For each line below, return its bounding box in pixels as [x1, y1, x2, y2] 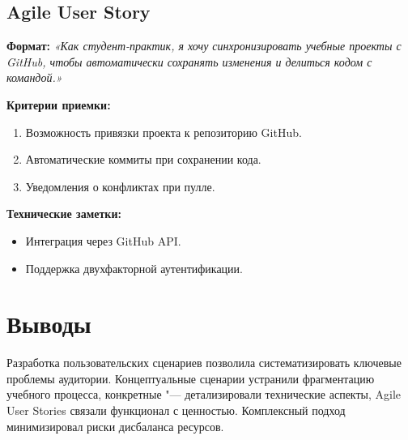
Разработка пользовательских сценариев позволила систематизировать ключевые [6, 354, 402, 371]
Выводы [6, 307, 91, 340]
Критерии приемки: [6, 96, 111, 113]
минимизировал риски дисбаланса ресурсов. [6, 417, 224, 434]
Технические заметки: [6, 205, 121, 222]
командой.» [6, 69, 62, 86]
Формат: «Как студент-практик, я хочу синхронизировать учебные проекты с [6, 37, 402, 54]
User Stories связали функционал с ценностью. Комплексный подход [6, 402, 346, 419]
